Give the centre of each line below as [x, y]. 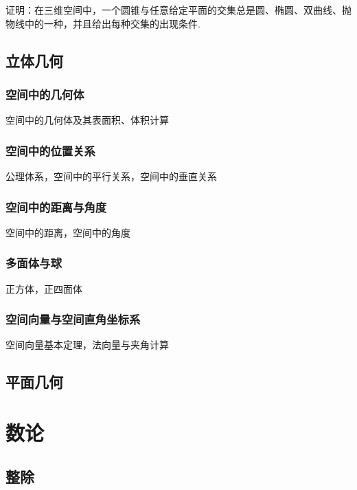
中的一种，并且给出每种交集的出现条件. [112, 23]
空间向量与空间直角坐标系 [73, 319]
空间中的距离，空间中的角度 [68, 232]
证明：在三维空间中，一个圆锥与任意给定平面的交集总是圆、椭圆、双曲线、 [174, 10]
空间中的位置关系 [50, 150]
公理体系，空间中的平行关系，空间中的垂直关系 [111, 176]
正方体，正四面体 [44, 288]
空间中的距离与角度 [56, 207]
